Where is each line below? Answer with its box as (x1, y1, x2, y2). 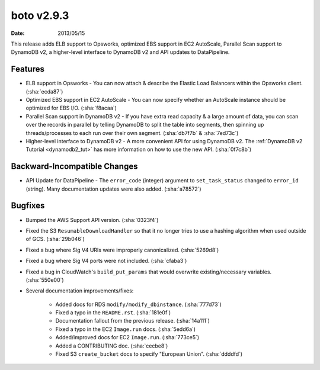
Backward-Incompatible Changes (11, 162, 138, 172)
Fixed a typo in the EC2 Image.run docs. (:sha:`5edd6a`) (55, 326, 196, 333)
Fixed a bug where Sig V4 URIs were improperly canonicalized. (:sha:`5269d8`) (25, 246, 219, 253)
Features (11, 64, 44, 74)
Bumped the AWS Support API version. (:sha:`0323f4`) (25, 216, 159, 223)
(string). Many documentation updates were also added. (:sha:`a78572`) (25, 185, 201, 192)
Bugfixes (11, 201, 45, 211)
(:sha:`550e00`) (25, 276, 65, 284)
